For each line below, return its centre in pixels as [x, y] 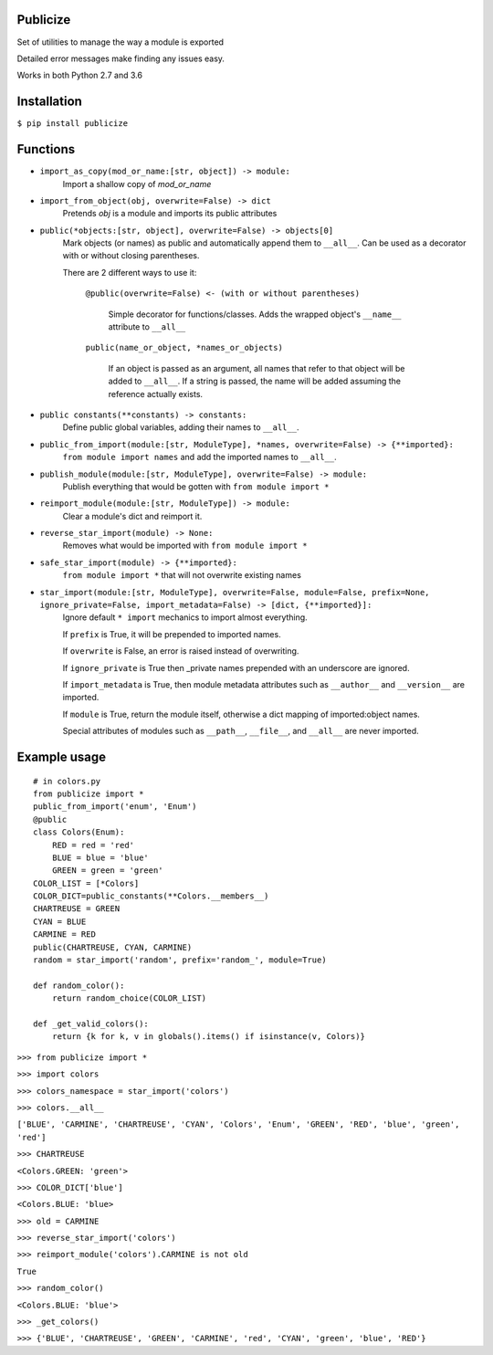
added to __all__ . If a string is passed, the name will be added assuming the [255, 381]
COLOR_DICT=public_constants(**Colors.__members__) [151, 896]
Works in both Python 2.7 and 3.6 [80, 75]
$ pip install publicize [72, 124]
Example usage [62, 756]
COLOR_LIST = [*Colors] [86, 883]
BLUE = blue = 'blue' [100, 857]
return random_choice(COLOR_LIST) [129, 998]
